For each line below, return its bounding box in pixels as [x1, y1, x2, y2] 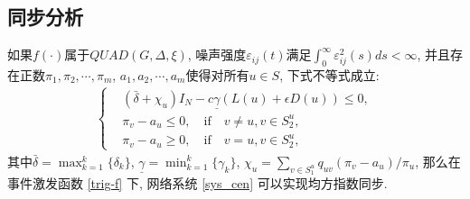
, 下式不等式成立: [279, 66, 380, 84]
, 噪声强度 [187, 45, 247, 64]
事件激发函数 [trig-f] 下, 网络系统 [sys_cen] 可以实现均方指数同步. [7, 174, 388, 193]
